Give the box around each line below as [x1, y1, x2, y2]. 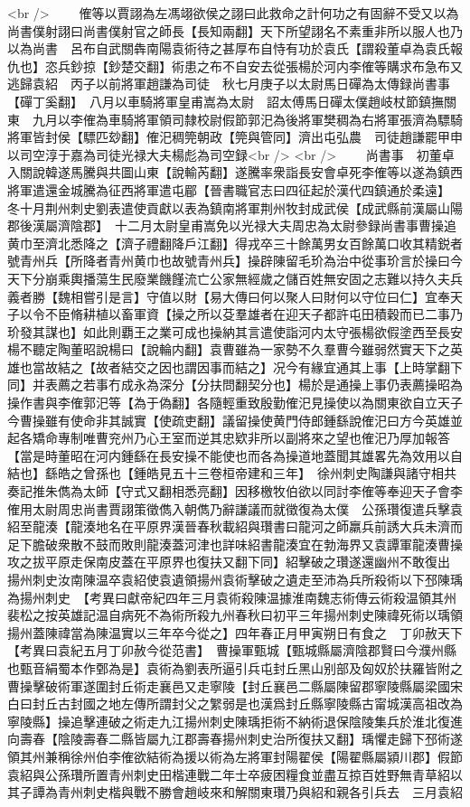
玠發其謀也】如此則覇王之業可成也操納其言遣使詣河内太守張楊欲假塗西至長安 [7, 322, 463, 341]
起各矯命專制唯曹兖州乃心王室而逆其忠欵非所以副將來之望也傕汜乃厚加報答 [7, 428, 450, 447]
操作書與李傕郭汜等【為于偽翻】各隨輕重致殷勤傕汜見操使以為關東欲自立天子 [7, 393, 463, 412]
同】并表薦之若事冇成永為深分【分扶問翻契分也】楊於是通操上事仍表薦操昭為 [7, 375, 463, 394]
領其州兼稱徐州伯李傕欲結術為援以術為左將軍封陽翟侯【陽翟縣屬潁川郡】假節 [7, 746, 463, 765]
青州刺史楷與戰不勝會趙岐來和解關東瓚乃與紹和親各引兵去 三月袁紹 [57, 783, 463, 802]
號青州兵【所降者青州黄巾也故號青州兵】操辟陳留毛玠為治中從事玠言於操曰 [7, 251, 450, 270]
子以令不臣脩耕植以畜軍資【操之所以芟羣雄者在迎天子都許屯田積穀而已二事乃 [7, 305, 463, 324]
